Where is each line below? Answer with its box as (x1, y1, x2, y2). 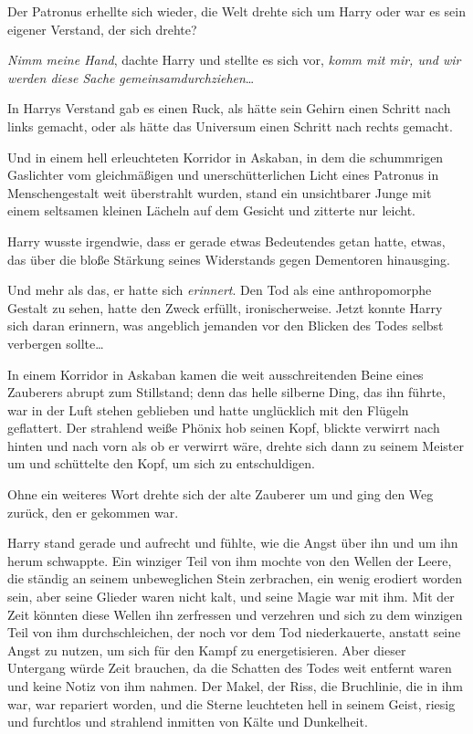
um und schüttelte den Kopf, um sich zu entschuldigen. (7, 454, 316, 473)
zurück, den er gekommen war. (7, 502, 179, 521)
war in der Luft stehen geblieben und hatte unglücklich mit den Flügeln (7, 400, 409, 419)
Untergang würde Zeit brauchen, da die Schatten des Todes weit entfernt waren (7, 658, 452, 677)
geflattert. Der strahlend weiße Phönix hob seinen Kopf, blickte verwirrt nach (7, 418, 440, 437)
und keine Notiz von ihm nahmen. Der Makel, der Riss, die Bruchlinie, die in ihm (7, 676, 464, 695)
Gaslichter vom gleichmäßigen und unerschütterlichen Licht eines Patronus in (7, 165, 439, 184)
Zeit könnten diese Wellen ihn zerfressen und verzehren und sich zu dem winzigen (7, 604, 463, 624)
